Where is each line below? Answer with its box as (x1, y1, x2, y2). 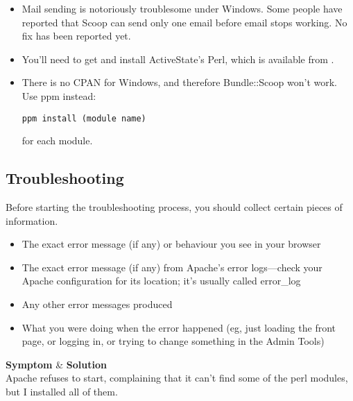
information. (6, 213, 58, 228)
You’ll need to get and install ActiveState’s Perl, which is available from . (21, 51, 334, 66)
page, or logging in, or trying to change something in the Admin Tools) (21, 334, 325, 348)
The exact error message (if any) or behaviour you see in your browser (21, 237, 321, 251)
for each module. (21, 133, 93, 148)
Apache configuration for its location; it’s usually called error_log (21, 273, 301, 288)
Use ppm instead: (21, 88, 96, 103)
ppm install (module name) (21, 113, 146, 123)
